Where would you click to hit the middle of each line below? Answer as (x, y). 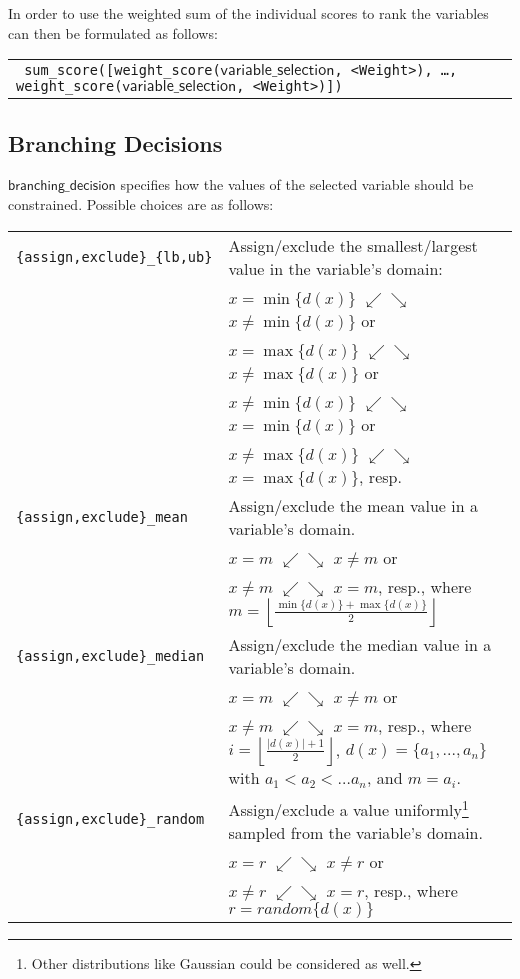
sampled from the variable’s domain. (355, 832)
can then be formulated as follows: (113, 32)
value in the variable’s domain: (335, 268)
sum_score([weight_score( (122, 70)
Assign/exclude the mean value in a (353, 505)
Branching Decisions (115, 142)
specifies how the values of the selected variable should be (297, 184)
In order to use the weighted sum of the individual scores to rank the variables (248, 13)
